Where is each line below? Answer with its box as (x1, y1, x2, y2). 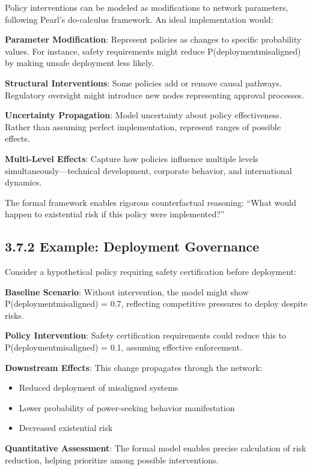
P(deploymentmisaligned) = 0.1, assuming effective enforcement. (5, 341, 242, 354)
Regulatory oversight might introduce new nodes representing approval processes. (5, 88, 304, 101)
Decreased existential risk (19, 421, 113, 434)
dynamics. (5, 176, 42, 188)
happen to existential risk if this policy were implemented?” (5, 208, 225, 220)
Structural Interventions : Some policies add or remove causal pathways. (5, 76, 282, 89)
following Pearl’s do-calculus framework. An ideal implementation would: (5, 13, 274, 25)
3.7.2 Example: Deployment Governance (5, 237, 260, 256)
